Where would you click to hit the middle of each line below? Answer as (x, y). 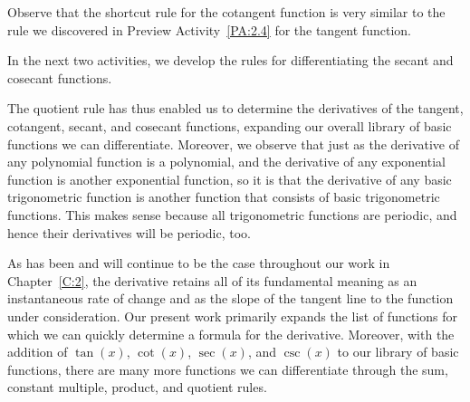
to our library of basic (398, 352)
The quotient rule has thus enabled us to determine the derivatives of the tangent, (235, 108)
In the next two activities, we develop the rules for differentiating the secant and (230, 60)
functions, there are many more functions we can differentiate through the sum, (228, 369)
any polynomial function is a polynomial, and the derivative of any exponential (226, 162)
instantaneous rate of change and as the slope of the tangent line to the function (230, 298)
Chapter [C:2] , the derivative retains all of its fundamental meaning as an (212, 280)
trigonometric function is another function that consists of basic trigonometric (224, 197)
